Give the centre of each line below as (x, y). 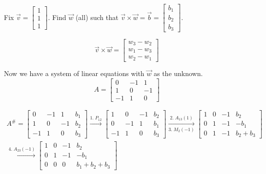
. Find (57, 17)
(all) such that (97, 17)
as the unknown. (178, 73)
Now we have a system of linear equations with (74, 73)
